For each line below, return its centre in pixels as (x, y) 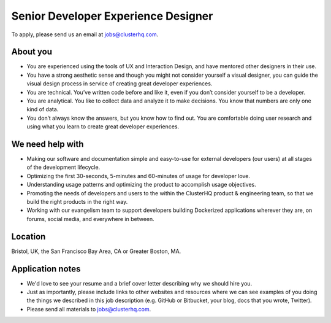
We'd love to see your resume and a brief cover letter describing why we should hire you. (139, 283)
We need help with (48, 144)
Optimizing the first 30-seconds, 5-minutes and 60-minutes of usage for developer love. (139, 176)
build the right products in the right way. (77, 202)
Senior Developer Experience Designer (112, 16)
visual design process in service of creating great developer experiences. (120, 84)
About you (32, 52)
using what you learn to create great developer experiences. (103, 126)
